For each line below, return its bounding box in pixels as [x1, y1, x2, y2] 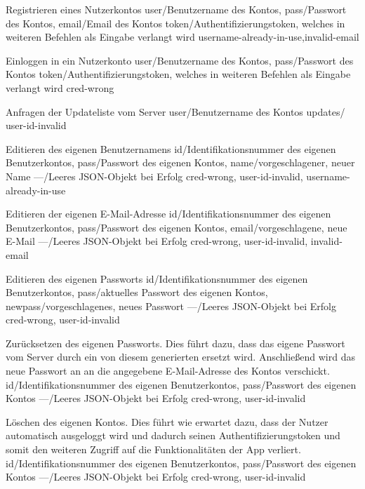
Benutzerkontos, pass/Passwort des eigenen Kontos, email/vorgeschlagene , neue [6, 220, 347, 234]
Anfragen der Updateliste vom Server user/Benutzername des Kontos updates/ [6, 104, 345, 119]
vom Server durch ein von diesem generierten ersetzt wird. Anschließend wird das [6, 349, 355, 364]
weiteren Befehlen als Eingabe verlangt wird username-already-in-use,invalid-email [6, 29, 359, 44]
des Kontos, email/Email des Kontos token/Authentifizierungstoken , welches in [6, 15, 345, 30]
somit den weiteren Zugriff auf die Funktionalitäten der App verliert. [6, 442, 301, 457]
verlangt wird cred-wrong [6, 80, 114, 95]
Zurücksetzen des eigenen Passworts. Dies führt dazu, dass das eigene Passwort [6, 335, 345, 350]
